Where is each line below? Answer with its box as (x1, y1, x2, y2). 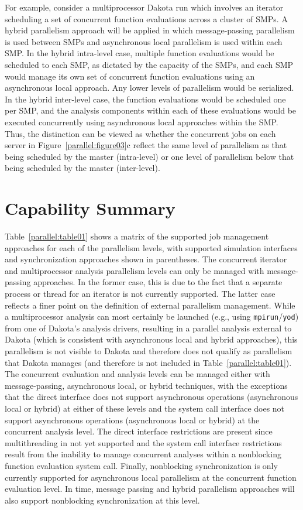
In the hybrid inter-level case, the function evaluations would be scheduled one (5, 93, 286, 105)
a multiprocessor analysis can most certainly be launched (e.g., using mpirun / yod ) (5, 310, 299, 323)
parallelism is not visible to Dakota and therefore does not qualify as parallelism (5, 345, 292, 357)
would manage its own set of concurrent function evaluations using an (5, 70, 255, 82)
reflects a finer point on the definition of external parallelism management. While (5, 299, 295, 311)
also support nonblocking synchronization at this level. (5, 494, 200, 506)
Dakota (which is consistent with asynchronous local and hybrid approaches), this (5, 333, 298, 345)
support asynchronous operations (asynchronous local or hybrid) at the (5, 413, 260, 426)
